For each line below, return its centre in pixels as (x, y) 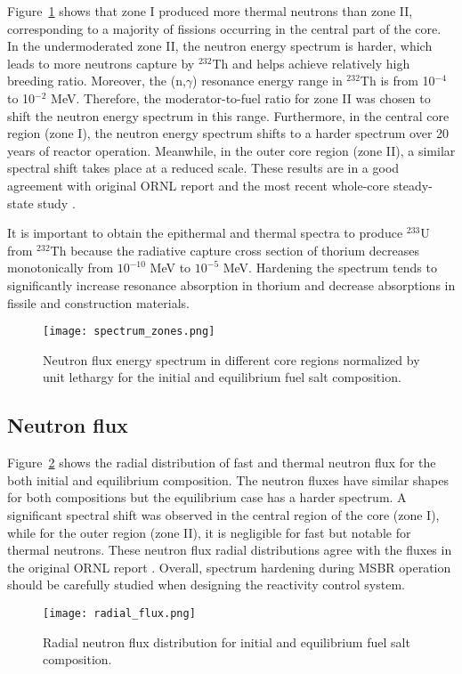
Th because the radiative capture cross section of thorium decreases (235, 250)
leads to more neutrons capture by (101, 63)
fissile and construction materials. (98, 302)
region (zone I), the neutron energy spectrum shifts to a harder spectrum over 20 (228, 133)
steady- (413, 185)
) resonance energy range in (267, 81)
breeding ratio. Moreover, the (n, (97, 81)
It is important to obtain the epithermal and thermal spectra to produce (205, 233)
